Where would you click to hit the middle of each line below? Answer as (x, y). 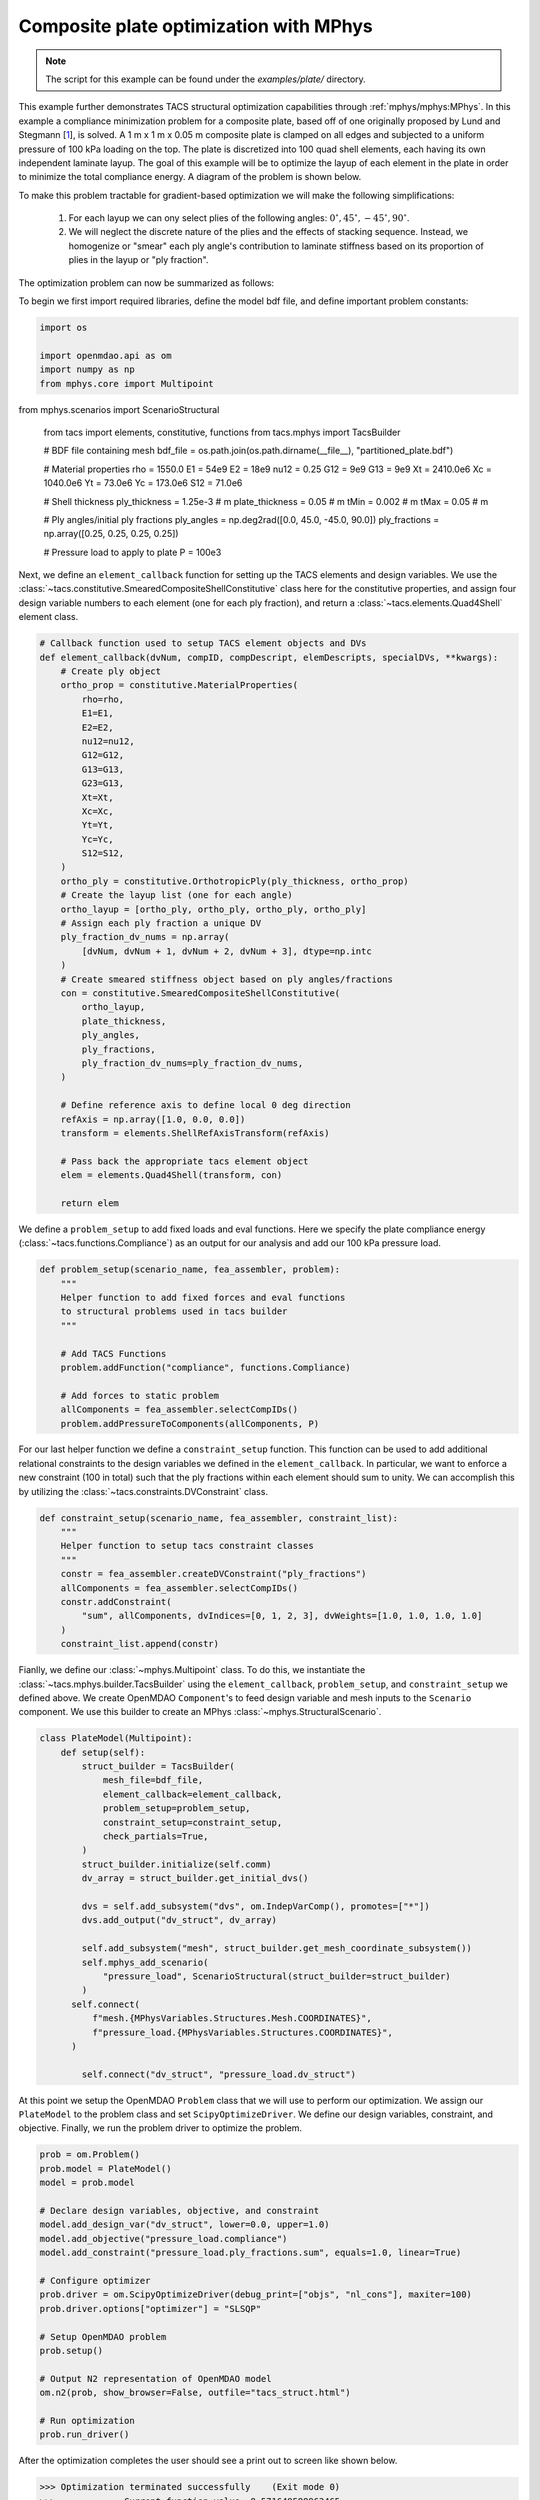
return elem (90, 1203)
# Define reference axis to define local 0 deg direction (205, 1105)
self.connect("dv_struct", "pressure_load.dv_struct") (219, 2074)
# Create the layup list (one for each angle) (177, 895)
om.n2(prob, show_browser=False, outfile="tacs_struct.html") (195, 2393)
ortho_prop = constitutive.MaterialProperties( (179, 685)
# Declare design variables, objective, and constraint (179, 2210)
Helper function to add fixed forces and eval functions (203, 1297)
